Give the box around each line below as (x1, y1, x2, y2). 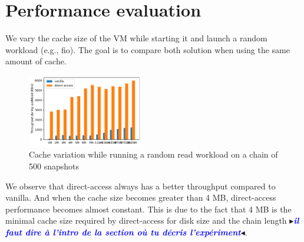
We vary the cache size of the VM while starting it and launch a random (5, 32, 267, 44)
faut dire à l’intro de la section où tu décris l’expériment (5, 226, 241, 238)
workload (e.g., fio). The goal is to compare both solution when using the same (5, 43, 290, 55)
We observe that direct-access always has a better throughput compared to (5, 179, 276, 192)
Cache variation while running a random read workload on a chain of (29, 148, 278, 161)
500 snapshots (29, 160, 80, 172)
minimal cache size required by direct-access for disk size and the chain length (5, 214, 287, 227)
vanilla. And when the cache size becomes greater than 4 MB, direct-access (5, 191, 276, 204)
